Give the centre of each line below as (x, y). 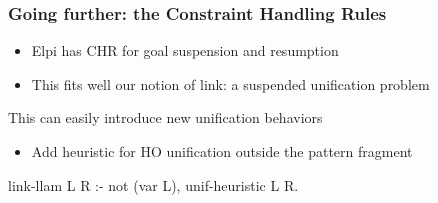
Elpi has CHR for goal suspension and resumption (185, 50)
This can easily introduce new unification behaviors (165, 117)
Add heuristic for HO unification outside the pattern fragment (222, 151)
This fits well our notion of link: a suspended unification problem (230, 83)
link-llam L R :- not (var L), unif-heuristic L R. (153, 184)
